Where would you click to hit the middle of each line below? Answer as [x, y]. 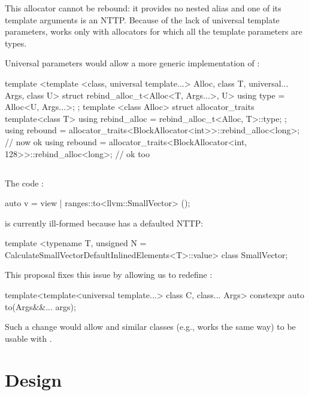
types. [16, 43]
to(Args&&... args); [40, 306]
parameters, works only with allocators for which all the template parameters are [154, 31]
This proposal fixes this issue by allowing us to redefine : [109, 275]
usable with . [28, 338]
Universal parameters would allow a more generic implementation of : [132, 63]
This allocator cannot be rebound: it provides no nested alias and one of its [143, 8]
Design [34, 379]
